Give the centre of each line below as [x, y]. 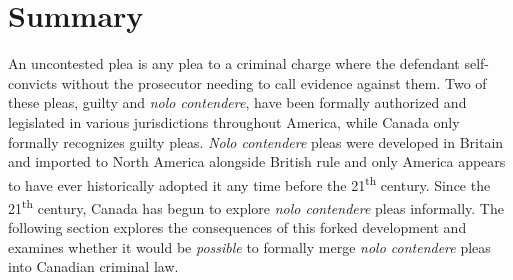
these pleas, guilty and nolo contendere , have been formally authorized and [237, 102]
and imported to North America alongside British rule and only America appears [257, 161]
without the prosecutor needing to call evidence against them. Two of [274, 82]
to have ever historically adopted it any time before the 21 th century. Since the [249, 183]
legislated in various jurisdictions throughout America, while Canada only [234, 121]
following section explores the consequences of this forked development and [237, 227]
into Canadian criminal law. [93, 266]
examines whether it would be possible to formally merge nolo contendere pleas [249, 246]
